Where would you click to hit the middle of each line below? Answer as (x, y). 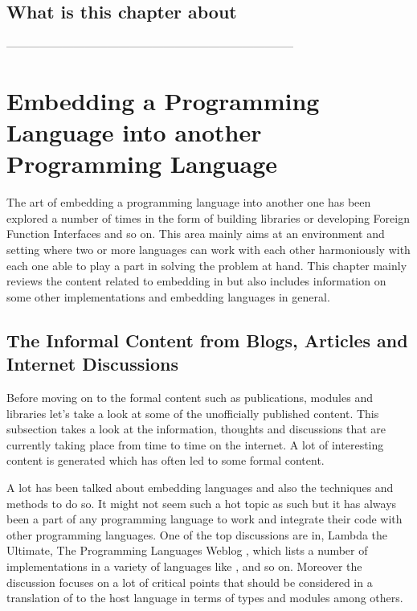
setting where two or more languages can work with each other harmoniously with (208, 250)
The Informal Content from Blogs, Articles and (207, 340)
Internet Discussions (92, 364)
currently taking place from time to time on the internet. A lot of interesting (195, 444)
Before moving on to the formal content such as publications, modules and (190, 398)
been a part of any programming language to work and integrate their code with (204, 519)
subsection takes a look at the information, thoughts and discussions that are (196, 429)
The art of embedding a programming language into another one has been (189, 202)
